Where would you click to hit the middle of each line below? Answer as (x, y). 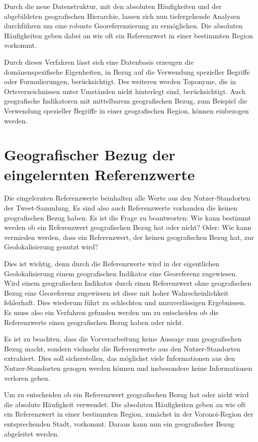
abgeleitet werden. (32, 433)
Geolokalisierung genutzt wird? (51, 247)
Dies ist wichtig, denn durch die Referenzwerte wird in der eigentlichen (112, 263)
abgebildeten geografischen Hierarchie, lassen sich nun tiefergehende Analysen (122, 16)
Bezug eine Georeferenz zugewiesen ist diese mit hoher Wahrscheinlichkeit (116, 292)
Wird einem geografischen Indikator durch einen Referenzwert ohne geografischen (128, 283)
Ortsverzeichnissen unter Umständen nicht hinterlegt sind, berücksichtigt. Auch (125, 91)
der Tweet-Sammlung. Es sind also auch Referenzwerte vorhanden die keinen (121, 208)
